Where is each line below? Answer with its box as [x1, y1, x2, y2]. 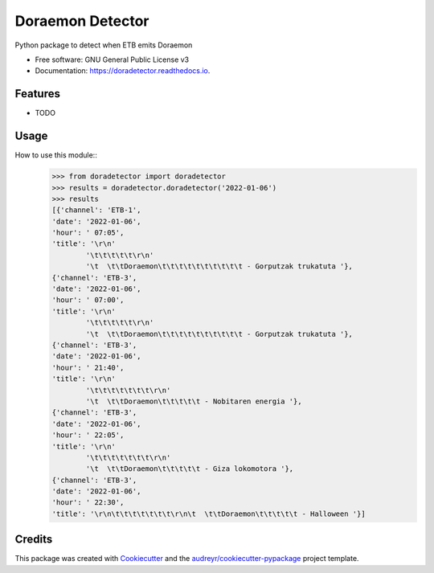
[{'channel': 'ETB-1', [51, 206, 141, 215]
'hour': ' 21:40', [51, 362, 125, 372]
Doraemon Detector [14, 12, 149, 30]
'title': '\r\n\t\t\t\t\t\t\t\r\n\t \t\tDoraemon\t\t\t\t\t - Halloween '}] [51, 509, 366, 518]
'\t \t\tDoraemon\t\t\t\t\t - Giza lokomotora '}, [85, 465, 294, 473]
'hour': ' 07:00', [51, 296, 125, 305]
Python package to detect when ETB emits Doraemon [14, 40, 193, 50]
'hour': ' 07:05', [51, 228, 125, 237]
